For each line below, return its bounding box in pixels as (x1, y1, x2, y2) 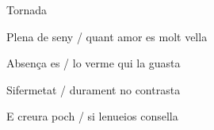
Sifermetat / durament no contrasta (6, 81, 181, 97)
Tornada (6, 2, 48, 17)
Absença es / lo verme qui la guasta (6, 55, 181, 71)
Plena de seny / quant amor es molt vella (6, 28, 208, 44)
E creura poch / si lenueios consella (6, 108, 178, 124)
